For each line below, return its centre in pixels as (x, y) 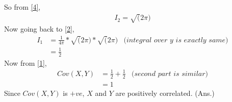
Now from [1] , (25, 62)
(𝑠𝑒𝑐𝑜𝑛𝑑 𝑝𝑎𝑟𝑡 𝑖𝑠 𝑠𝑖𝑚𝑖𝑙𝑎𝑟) (170, 74)
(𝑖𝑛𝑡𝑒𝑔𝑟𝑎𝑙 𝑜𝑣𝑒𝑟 (146, 40)
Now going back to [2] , (39, 29)
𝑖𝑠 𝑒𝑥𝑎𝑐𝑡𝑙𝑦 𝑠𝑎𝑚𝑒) (202, 40)
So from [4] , (22, 7)
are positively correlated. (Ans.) (165, 93)
